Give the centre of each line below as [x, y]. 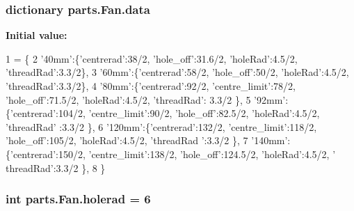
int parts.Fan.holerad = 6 [78, 199]
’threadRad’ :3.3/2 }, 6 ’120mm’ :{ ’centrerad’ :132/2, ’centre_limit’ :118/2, [161, 126]
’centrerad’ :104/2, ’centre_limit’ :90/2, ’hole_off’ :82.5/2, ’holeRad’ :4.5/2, [165, 113]
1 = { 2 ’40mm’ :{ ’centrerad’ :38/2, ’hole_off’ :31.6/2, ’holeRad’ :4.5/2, [152, 58]
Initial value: [37, 35]
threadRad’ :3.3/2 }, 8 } [56, 167]
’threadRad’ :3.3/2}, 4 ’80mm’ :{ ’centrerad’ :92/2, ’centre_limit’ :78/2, [151, 86]
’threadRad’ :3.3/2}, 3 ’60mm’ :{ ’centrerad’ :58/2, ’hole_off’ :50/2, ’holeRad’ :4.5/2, [177, 72]
